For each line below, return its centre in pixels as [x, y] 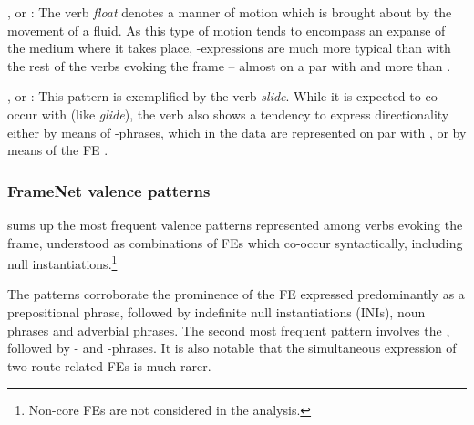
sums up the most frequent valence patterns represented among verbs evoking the [235, 224]
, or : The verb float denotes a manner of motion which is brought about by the [230, 12]
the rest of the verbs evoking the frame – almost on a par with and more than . [229, 65]
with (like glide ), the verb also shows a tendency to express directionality [245, 114]
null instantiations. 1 [62, 262]
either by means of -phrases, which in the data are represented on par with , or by [237, 132]
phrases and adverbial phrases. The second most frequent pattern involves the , [229, 330]
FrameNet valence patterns [109, 190]
